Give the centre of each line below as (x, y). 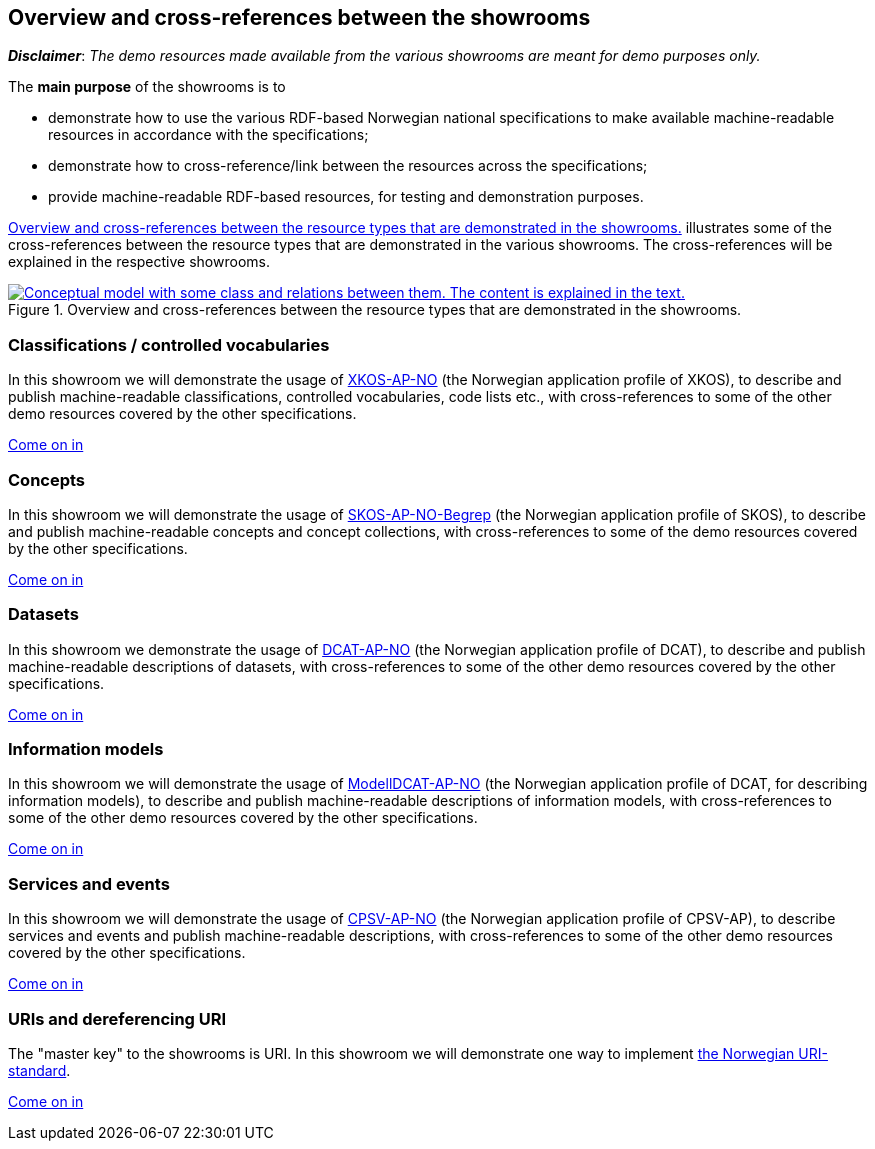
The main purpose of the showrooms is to (147, 87)
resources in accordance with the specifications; (208, 135)
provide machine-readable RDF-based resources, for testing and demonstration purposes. (346, 197)
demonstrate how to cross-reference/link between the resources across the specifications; (348, 166)
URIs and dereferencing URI (117, 1018)
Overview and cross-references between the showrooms (299, 17)
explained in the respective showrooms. (139, 262)
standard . (39, 1070)
